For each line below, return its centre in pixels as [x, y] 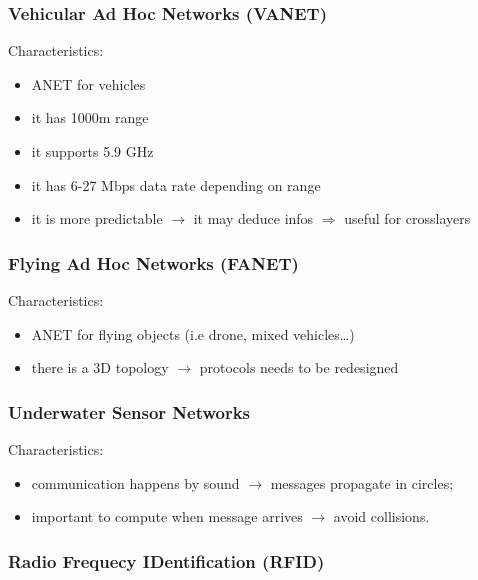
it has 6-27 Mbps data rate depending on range [176, 184]
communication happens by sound [135, 482]
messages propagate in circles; [362, 482]
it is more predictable [97, 218]
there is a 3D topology [100, 367]
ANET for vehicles [88, 83]
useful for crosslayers [407, 218]
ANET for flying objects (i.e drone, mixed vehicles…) [193, 333]
